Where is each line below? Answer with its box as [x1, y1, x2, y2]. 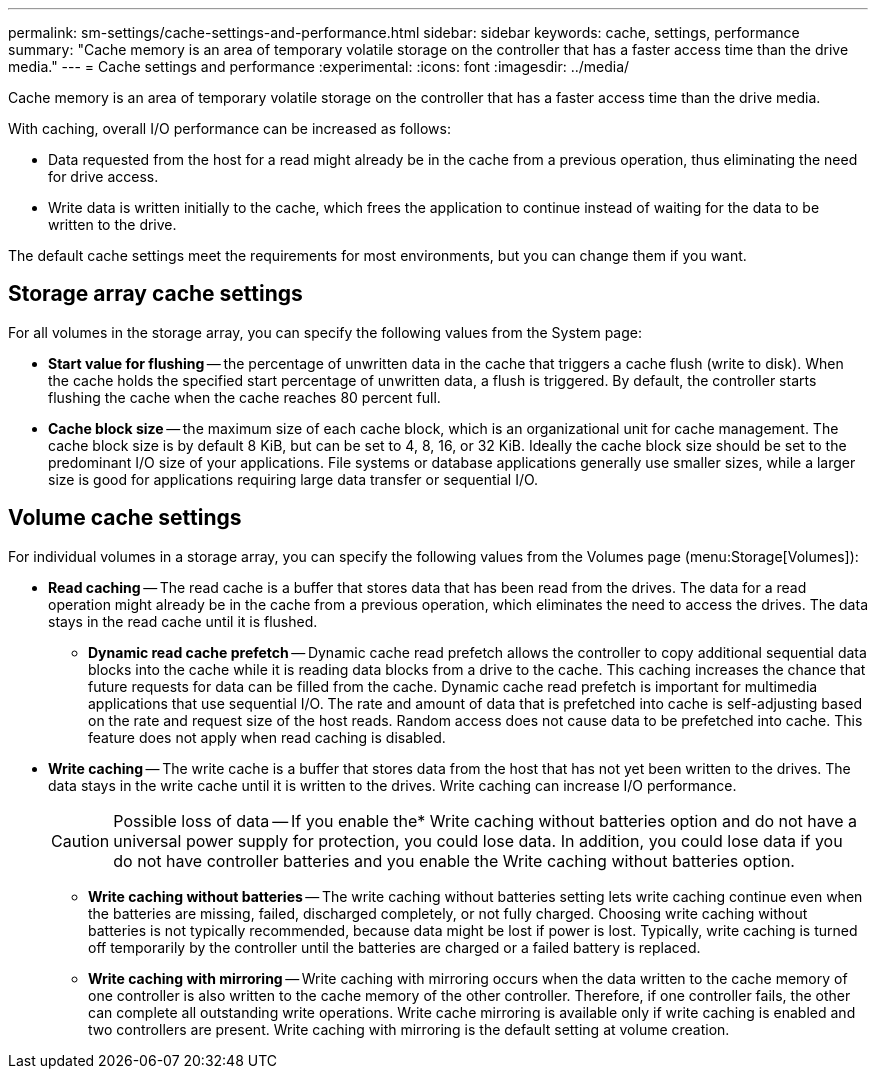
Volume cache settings [8, 505, 242, 531]
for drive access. [48, 168, 159, 185]
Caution [51, 830, 110, 851]
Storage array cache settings [8, 281, 303, 307]
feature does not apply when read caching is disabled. [88, 728, 446, 746]
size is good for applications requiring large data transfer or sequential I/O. [48, 470, 539, 488]
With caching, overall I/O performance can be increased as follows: [8, 120, 451, 137]
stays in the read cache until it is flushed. [48, 612, 318, 630]
